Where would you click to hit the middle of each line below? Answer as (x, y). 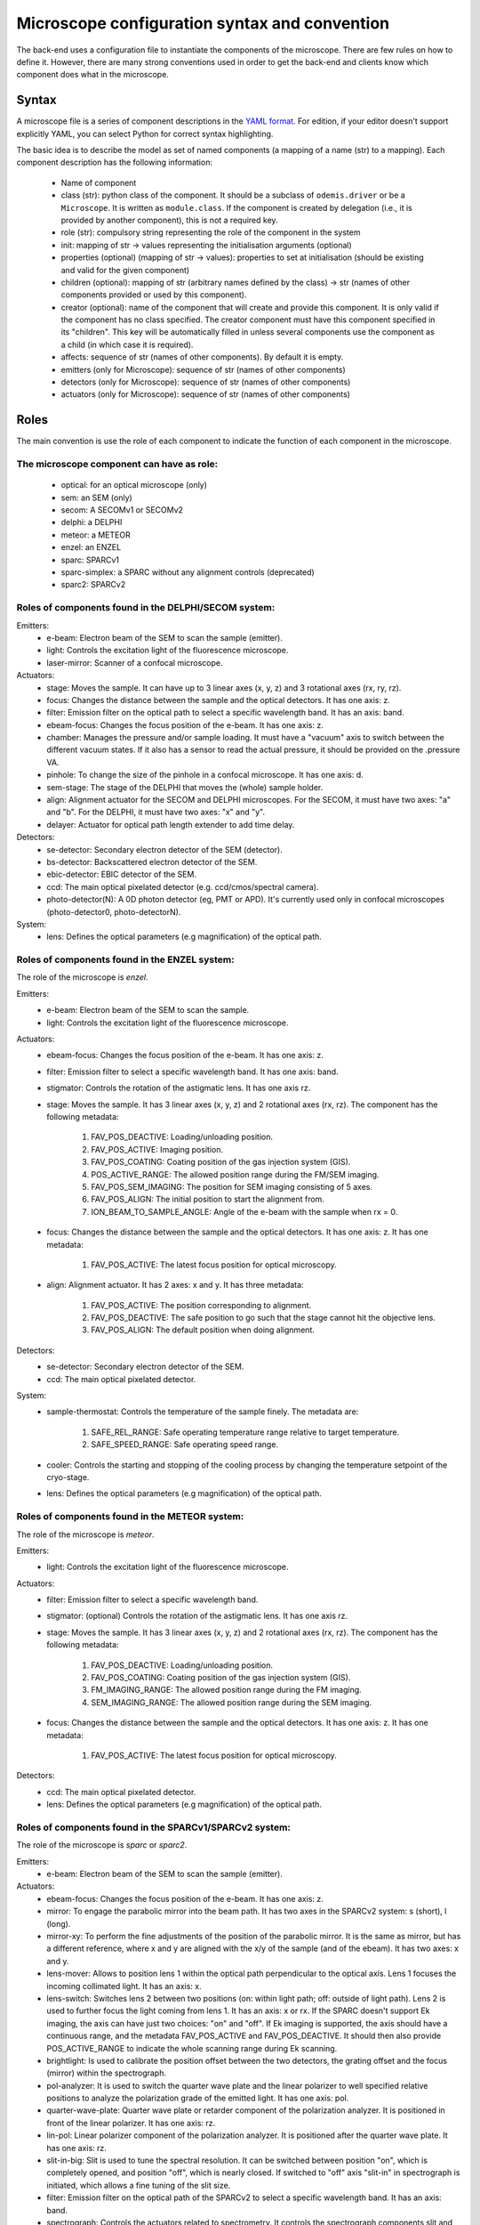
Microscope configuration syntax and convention (203, 23)
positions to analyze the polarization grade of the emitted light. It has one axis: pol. (198, 2098)
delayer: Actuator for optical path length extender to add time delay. (171, 824)
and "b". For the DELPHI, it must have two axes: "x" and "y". (156, 812)
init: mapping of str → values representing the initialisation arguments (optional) (207, 245)
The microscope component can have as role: (117, 465)
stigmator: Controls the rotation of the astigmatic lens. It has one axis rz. (179, 1088)
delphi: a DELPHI (92, 522)
